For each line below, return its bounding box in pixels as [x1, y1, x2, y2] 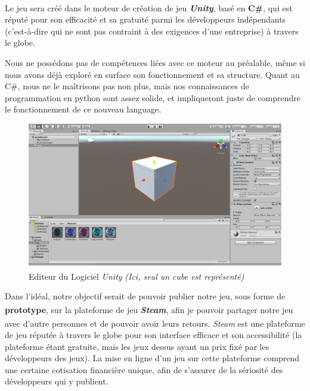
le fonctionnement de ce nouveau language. [5, 103, 162, 115]
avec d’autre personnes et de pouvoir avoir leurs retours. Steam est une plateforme [5, 317, 305, 329]
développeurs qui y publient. [5, 375, 108, 387]
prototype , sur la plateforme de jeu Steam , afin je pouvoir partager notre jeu [5, 303, 293, 315]
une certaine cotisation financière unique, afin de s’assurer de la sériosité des [5, 363, 283, 376]
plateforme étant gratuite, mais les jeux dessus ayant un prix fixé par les [5, 340, 269, 352]
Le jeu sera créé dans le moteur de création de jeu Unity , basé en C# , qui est [5, 1, 293, 14]
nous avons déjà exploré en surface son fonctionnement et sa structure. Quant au [5, 68, 300, 80]
